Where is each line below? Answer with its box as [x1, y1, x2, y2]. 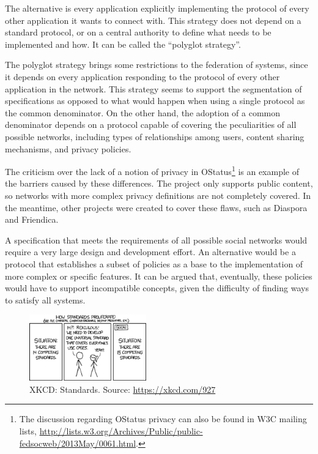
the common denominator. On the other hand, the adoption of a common [5, 106, 281, 119]
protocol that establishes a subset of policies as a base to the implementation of [5, 257, 303, 270]
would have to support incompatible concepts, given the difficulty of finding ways [5, 281, 309, 294]
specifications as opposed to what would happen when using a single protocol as [5, 94, 305, 107]
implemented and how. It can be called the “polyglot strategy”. [5, 37, 241, 50]
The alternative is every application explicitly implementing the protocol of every [5, 2, 309, 14]
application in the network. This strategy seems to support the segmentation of [5, 82, 302, 95]
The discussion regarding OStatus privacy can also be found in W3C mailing [19, 412, 307, 425]
